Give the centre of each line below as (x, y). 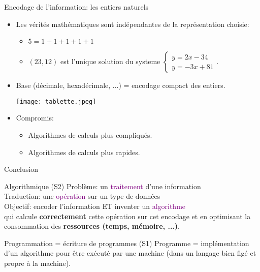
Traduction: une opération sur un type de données (82, 196)
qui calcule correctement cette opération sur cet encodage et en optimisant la (127, 216)
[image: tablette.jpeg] (56, 101)
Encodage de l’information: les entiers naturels (76, 7)
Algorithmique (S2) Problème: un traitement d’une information (103, 186)
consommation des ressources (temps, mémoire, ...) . (92, 226)
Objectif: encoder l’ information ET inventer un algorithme (95, 206)
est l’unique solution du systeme (110, 61)
